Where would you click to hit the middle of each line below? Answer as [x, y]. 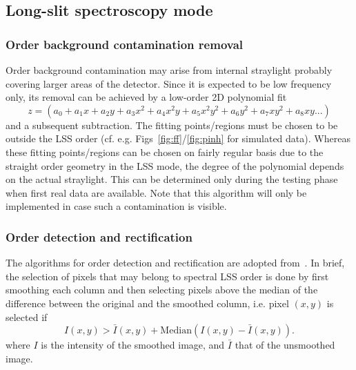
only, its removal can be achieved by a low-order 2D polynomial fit [146, 97]
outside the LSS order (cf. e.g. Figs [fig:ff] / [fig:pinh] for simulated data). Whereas [178, 138]
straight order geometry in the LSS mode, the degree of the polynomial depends [175, 165]
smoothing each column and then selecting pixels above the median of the [162, 290]
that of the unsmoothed [285, 345]
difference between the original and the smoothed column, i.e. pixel [147, 303]
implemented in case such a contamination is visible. [116, 206]
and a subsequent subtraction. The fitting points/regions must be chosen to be [172, 125]
